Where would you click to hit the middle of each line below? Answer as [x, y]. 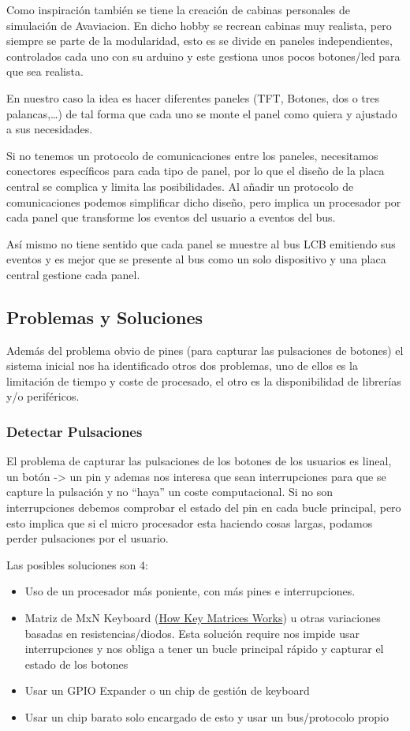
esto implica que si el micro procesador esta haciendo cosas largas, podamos [190, 522]
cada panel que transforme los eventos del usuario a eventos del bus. [171, 217]
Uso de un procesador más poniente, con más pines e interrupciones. [190, 591]
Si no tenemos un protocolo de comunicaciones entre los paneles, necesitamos [192, 155]
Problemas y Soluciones [105, 317]
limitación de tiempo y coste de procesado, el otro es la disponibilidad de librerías [204, 380]
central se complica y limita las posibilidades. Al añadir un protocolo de [180, 186]
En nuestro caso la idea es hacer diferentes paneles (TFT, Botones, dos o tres [193, 97]
